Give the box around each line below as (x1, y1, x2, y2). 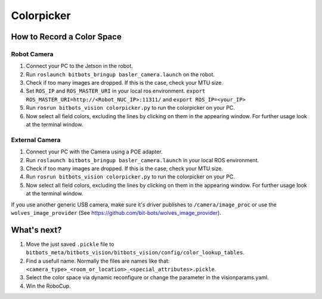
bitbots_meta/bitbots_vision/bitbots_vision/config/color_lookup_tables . (26, 249, 244, 256)
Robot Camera (11, 50, 54, 58)
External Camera (11, 135, 61, 144)
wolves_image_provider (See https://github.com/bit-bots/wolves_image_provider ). (11, 209, 222, 216)
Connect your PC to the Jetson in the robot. (26, 63, 134, 70)
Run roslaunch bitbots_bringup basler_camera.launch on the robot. (26, 70, 215, 78)
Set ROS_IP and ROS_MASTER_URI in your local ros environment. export (26, 87, 206, 95)
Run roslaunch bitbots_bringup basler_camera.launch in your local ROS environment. (26, 156, 259, 164)
